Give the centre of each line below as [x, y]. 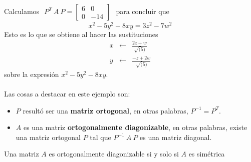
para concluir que [143, 11]
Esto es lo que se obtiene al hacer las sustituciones [81, 34]
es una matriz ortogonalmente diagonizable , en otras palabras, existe [135, 127]
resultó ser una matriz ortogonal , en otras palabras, [105, 110]
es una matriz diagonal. [176, 137]
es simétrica [207, 154]
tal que [100, 137]
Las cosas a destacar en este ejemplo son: [67, 93]
